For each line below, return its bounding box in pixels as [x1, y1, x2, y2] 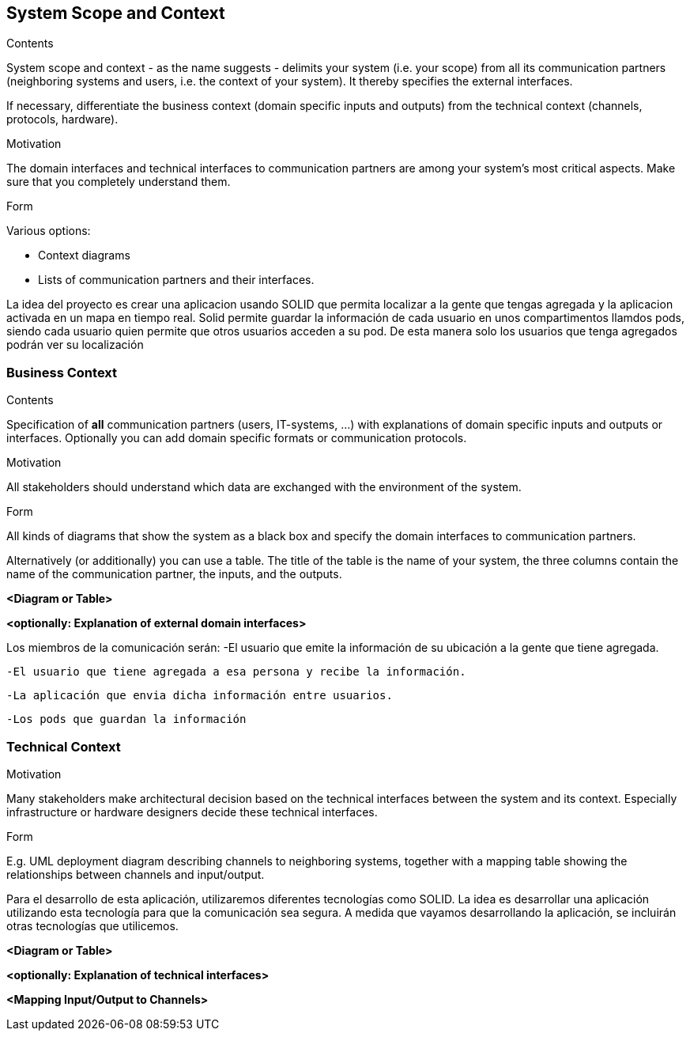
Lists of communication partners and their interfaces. [38, 273, 315, 287]
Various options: [6, 224, 91, 238]
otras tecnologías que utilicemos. [6, 918, 179, 933]
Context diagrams [38, 248, 130, 263]
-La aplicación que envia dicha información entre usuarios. [6, 689, 393, 702]
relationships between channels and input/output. [6, 867, 265, 881]
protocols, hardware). [6, 112, 119, 127]
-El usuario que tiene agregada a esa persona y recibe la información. [6, 665, 466, 679]
